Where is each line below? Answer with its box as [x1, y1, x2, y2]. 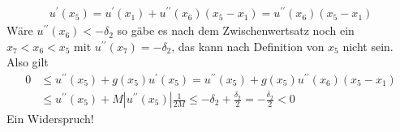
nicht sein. [342, 37, 394, 54]
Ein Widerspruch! [6, 110, 94, 127]
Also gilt [6, 53, 49, 70]
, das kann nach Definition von [171, 37, 325, 54]
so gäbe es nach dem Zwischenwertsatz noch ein [117, 22, 355, 39]
